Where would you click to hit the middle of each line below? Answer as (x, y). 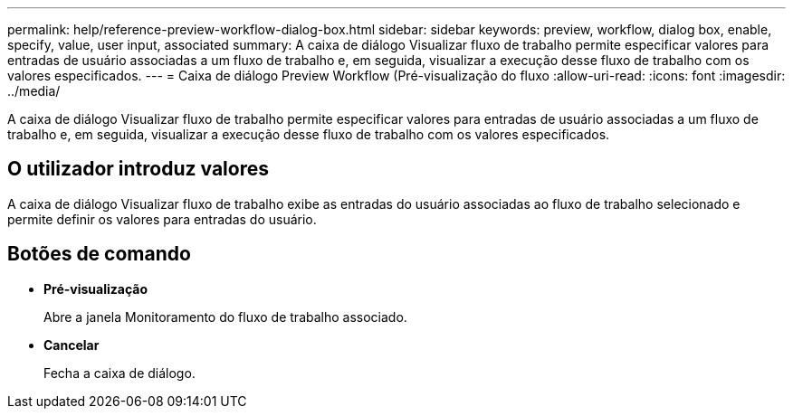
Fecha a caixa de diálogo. (119, 373)
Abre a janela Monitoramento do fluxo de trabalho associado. (225, 317)
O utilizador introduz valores (138, 169)
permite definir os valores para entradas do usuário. (162, 219)
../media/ (34, 91)
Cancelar (72, 345)
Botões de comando (99, 254)
